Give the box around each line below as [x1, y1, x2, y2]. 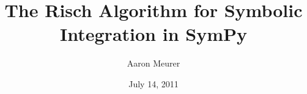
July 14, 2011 [128, 77, 179, 90]
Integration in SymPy [60, 21, 247, 46]
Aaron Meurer [127, 57, 180, 70]
